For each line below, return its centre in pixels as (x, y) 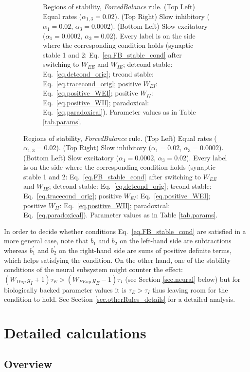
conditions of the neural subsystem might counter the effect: (93, 269)
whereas (16, 250)
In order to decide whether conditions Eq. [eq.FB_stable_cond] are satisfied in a (125, 231)
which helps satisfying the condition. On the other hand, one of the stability (117, 260)
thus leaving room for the (190, 289)
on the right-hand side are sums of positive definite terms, (145, 250)
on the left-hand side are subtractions (176, 241)
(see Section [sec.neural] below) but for (183, 279)
